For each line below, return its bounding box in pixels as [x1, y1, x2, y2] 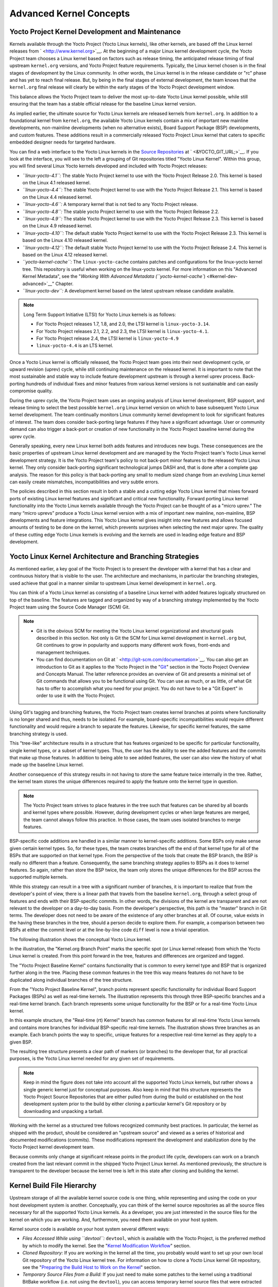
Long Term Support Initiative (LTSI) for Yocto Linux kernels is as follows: [23, 311, 176, 318]
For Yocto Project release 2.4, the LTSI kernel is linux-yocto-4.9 [36, 335, 179, 341]
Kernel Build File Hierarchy [9, 1181, 97, 1190]
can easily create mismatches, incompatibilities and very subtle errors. [9, 479, 160, 485]
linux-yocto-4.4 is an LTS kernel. [36, 342, 113, 349]
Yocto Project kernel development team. [9, 1144, 95, 1150]
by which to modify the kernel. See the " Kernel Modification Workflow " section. [22, 1242, 191, 1248]
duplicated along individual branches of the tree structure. [9, 977, 133, 983]
